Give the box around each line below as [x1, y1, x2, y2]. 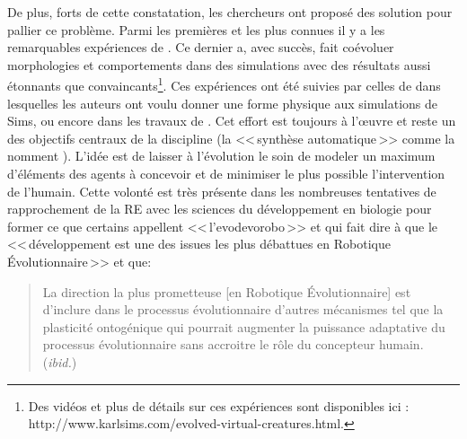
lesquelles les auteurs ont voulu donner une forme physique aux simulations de [7, 93, 437, 112]
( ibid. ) [42, 352, 77, 371]
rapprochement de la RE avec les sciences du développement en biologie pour [7, 199, 432, 218]
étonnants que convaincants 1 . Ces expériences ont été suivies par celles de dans [7, 74, 441, 95]
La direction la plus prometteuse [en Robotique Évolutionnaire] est [42, 282, 411, 301]
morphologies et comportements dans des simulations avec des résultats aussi [7, 55, 431, 74]
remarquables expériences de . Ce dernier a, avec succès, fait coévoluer [7, 38, 394, 57]
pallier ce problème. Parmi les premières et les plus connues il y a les [7, 20, 385, 39]
